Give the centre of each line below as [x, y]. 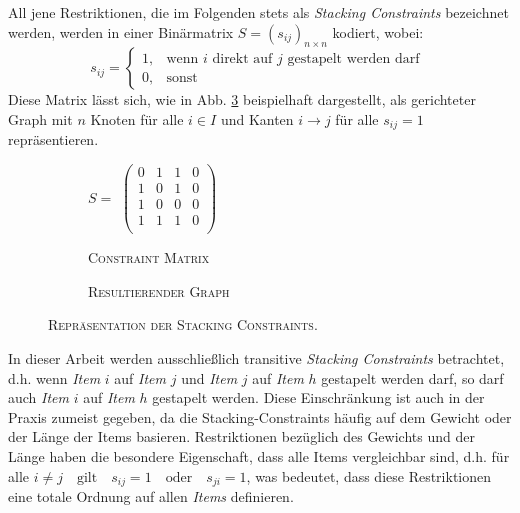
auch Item [39, 397]
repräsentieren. [53, 139]
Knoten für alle [137, 118]
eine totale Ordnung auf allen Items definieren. [151, 496]
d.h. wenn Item [54, 377]
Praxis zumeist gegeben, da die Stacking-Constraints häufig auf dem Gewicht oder [260, 416]
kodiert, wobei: [378, 31]
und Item [209, 377]
